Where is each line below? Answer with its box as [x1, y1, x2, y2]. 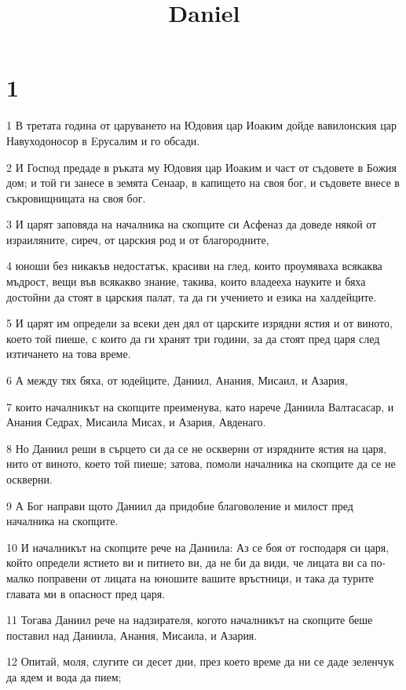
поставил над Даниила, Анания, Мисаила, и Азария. [6, 626, 258, 643]
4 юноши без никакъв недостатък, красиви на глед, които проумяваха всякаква [6, 257, 382, 274]
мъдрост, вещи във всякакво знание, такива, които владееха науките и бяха [6, 273, 366, 290]
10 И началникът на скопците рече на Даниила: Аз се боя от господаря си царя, [6, 538, 390, 555]
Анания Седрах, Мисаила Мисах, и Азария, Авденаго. [6, 414, 266, 430]
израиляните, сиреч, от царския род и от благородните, [6, 231, 269, 247]
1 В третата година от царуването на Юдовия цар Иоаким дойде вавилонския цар [6, 117, 397, 133]
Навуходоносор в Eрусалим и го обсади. [6, 132, 200, 148]
